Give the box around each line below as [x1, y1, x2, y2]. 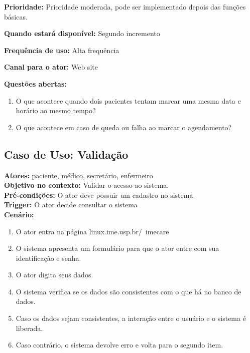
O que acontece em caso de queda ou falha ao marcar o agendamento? [16, 122, 232, 132]
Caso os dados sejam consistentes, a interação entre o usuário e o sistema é [16, 313, 246, 323]
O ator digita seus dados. [16, 269, 93, 280]
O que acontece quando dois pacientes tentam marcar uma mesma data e [16, 95, 241, 106]
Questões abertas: [4, 78, 67, 89]
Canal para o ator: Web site [4, 62, 98, 72]
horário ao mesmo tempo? [16, 105, 96, 116]
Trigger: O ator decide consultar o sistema [4, 199, 138, 210]
